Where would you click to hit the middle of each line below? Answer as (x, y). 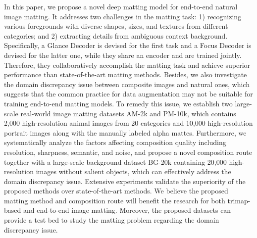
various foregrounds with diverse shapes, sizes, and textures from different (116, 26)
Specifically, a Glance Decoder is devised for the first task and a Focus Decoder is (128, 45)
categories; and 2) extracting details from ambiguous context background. (116, 35)
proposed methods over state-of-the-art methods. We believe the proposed (116, 191)
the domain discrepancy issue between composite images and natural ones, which (127, 84)
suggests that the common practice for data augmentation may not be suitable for (128, 94)
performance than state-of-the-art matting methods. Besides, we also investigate (126, 74)
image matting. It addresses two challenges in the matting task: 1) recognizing (123, 16)
